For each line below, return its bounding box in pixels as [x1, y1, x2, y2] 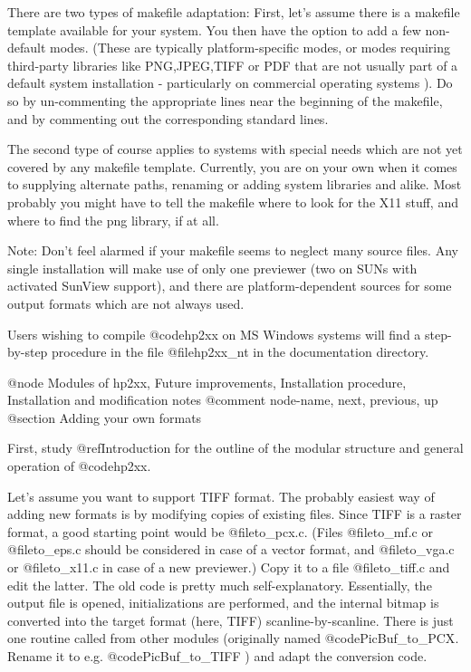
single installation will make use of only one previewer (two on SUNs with [7, 258, 418, 277]
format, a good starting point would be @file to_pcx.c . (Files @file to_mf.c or [7, 522, 433, 541]
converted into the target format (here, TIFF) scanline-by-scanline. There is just [7, 610, 454, 629]
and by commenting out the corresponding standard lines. [7, 109, 329, 128]
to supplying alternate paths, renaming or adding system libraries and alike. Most [7, 175, 462, 194]
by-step [7, 342, 48, 361]
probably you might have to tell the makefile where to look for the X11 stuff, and [7, 192, 458, 211]
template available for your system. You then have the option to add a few [7, 20, 421, 39]
